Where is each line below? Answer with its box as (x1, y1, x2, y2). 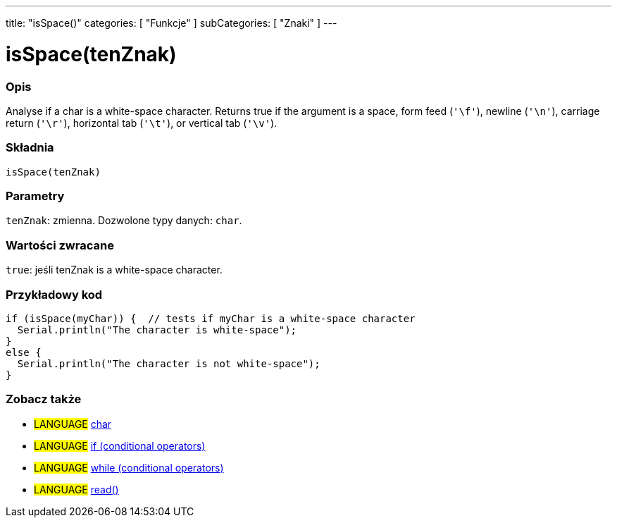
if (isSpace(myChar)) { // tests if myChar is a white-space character (6, 312, 416, 324)
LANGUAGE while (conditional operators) (34, 461, 224, 474)
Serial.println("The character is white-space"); (17, 324, 297, 336)
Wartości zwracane (6, 238, 114, 252)
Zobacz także (6, 392, 82, 407)
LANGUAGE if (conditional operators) (34, 439, 206, 452)
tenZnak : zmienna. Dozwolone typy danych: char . (6, 214, 242, 227)
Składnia (6, 140, 54, 155)
